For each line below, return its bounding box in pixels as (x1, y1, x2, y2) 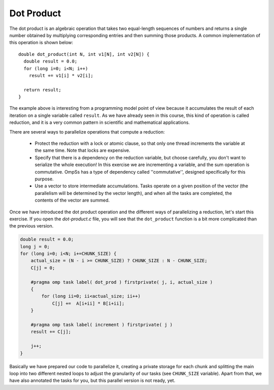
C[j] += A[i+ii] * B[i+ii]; (52, 300, 125, 306)
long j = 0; (20, 244, 50, 249)
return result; (23, 87, 61, 92)
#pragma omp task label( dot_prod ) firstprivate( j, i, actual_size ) (30, 279, 213, 285)
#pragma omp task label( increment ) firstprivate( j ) (30, 321, 173, 328)
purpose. (35, 176, 54, 182)
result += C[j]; (30, 329, 71, 335)
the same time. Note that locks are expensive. (35, 147, 130, 153)
